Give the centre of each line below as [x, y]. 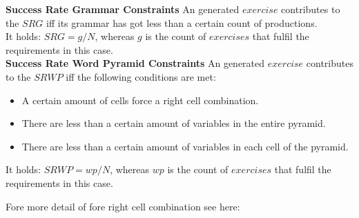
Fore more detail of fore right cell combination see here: [123, 206]
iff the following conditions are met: [141, 76]
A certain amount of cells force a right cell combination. [140, 100]
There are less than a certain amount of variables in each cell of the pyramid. [185, 146]
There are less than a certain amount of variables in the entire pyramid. [174, 123]
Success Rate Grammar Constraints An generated [123, 9]
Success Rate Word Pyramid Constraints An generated [135, 63]
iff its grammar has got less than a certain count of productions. [182, 22]
